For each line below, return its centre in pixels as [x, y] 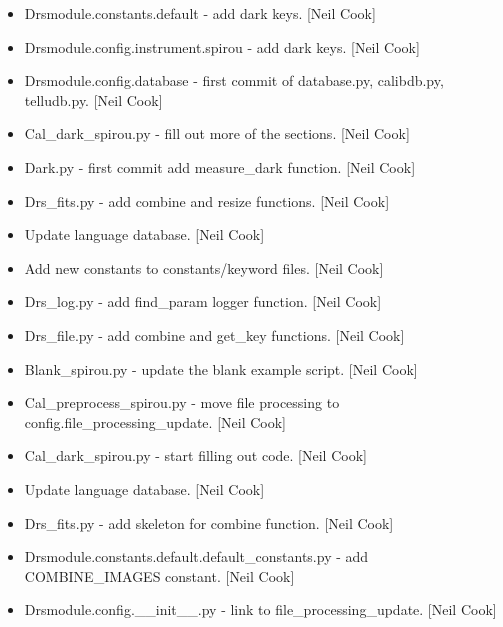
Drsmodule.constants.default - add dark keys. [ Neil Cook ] [200, 13]
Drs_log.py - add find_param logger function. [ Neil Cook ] [203, 301]
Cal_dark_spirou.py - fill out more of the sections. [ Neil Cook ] [217, 133]
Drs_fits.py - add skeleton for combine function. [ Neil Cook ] [209, 522]
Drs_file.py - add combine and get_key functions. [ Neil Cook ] [214, 334]
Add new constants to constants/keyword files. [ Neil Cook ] [204, 267]
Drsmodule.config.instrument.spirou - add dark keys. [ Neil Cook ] [222, 46]
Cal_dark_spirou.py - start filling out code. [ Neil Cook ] [195, 455]
